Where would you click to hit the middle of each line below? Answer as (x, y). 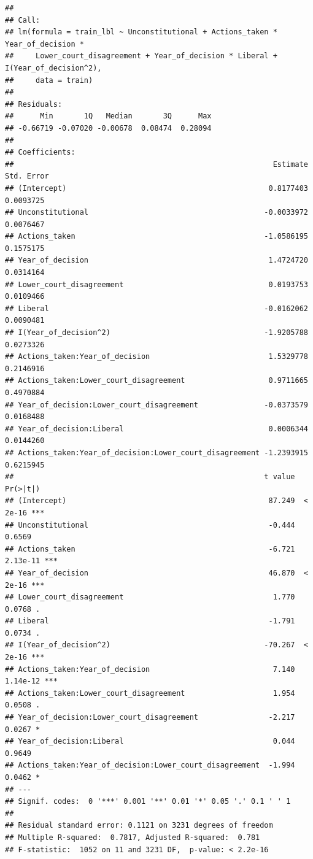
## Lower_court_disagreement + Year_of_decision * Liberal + (141, 56)
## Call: (23, 20)
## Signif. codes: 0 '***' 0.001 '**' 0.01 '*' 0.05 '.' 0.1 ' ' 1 (148, 802)
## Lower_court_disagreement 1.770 (150, 597)
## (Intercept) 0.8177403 (156, 188)
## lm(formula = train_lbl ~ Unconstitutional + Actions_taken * (141, 32)
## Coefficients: (40, 152)
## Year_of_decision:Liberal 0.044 (150, 742)
